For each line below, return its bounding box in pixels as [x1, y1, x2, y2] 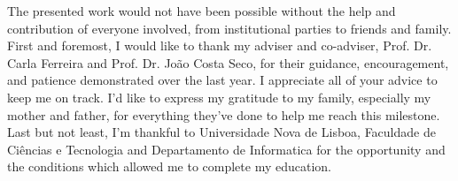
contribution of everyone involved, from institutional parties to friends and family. [7, 19, 452, 37]
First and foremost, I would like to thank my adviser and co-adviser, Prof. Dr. [7, 36, 432, 55]
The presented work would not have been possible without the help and [7, 2, 396, 19]
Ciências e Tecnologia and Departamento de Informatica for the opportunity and [7, 140, 446, 158]
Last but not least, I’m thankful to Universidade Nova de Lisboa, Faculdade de [7, 123, 436, 141]
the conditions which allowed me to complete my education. [7, 157, 331, 176]
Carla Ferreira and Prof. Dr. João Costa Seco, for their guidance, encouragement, [7, 53, 449, 72]
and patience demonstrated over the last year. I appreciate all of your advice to [7, 71, 438, 89]
